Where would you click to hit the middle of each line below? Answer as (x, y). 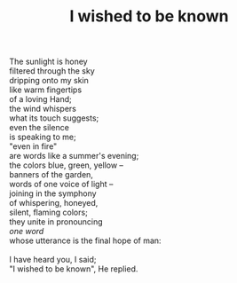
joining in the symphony (53, 193)
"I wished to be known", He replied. (74, 269)
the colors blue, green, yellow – (67, 165)
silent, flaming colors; (49, 212)
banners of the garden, (51, 175)
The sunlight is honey (48, 62)
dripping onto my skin (49, 81)
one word (27, 232)
